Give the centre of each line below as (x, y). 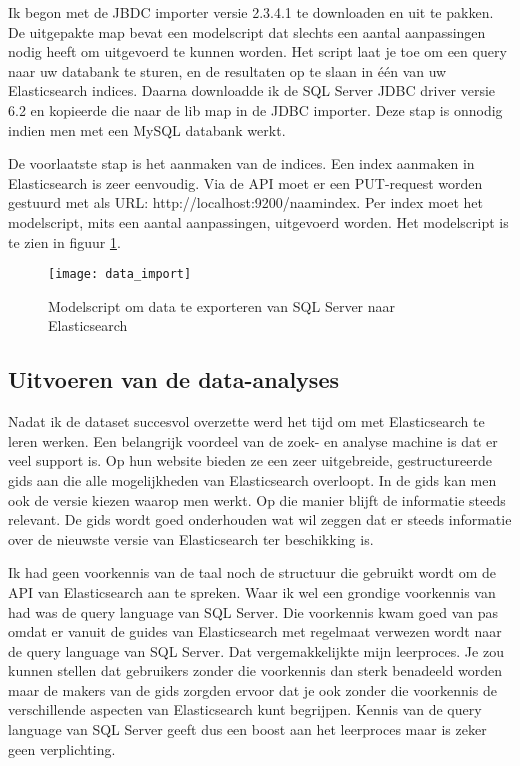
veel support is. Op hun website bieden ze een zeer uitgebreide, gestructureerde (250, 460)
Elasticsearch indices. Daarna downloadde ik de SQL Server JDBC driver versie (252, 90)
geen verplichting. (62, 748)
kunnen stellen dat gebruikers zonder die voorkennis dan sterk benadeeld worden (255, 670)
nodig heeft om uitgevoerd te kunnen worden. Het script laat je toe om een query (257, 51)
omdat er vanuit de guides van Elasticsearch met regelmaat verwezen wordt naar (255, 631)
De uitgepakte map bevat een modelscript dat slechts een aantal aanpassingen (247, 31)
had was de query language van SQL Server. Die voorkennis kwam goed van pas (253, 611)
